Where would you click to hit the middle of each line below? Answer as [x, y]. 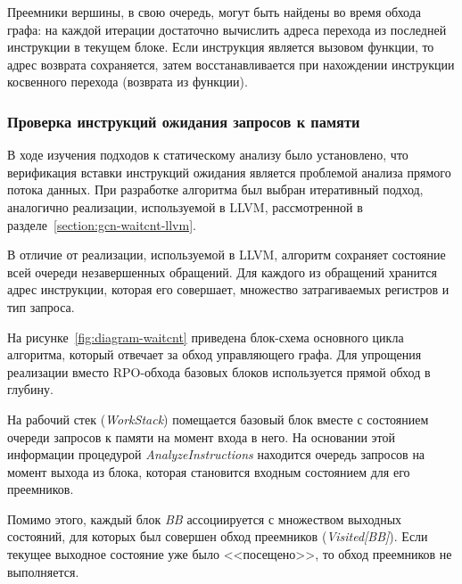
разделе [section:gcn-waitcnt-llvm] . [102, 224]
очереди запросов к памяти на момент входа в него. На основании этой [201, 436]
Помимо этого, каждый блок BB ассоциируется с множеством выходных [205, 518]
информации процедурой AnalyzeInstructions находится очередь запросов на [216, 454]
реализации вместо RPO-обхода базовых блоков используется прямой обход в [219, 371]
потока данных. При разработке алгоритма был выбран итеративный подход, [215, 189]
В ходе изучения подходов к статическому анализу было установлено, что [208, 155]
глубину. [30, 389]
